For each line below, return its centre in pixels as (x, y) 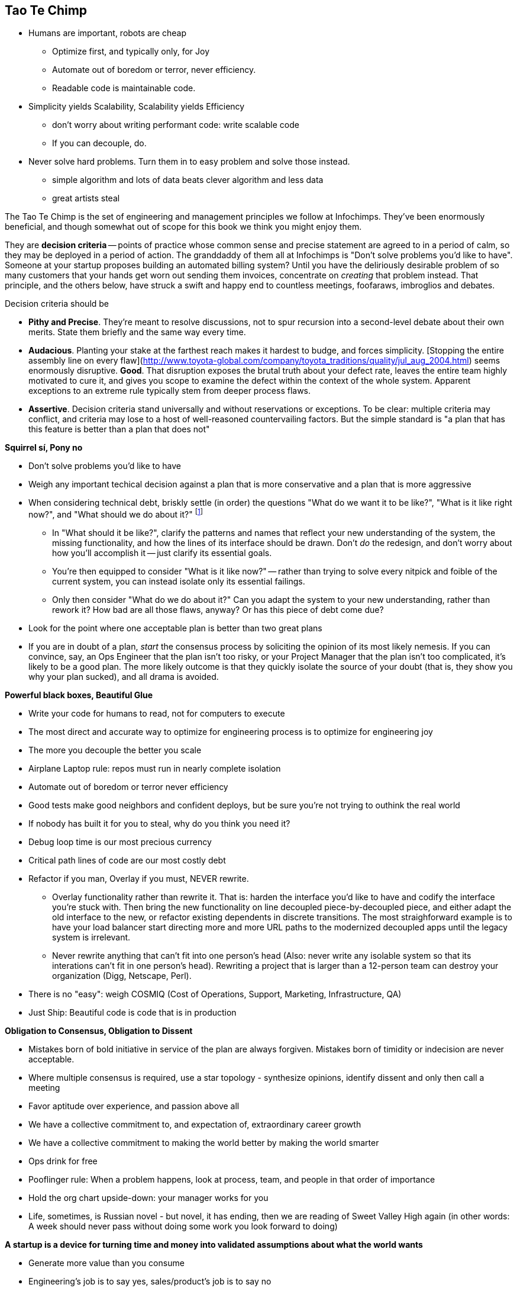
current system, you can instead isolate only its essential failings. (179, 582)
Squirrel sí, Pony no (44, 448)
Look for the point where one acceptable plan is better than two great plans (175, 628)
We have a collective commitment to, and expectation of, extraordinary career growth (195, 1125)
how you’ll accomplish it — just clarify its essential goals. (162, 553)
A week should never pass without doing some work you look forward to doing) (183, 1226)
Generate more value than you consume (106, 1263)
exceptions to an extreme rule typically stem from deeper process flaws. (170, 391)
